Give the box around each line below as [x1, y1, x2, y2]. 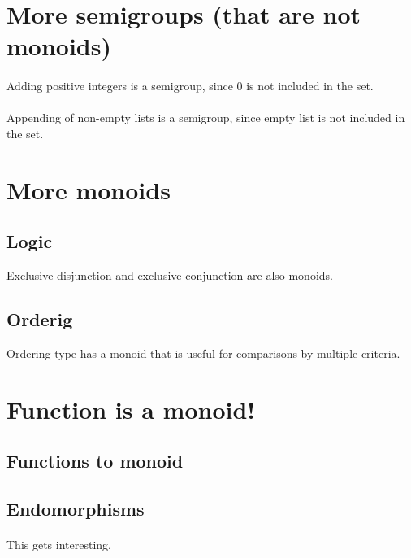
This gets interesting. [6, 536, 111, 553]
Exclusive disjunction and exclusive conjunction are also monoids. [6, 267, 333, 284]
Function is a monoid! [6, 392, 256, 425]
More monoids [6, 172, 171, 206]
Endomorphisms [6, 496, 145, 521]
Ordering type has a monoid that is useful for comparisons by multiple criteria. [6, 344, 400, 361]
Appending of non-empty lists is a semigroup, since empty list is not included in [6, 109, 405, 126]
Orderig [6, 307, 73, 332]
